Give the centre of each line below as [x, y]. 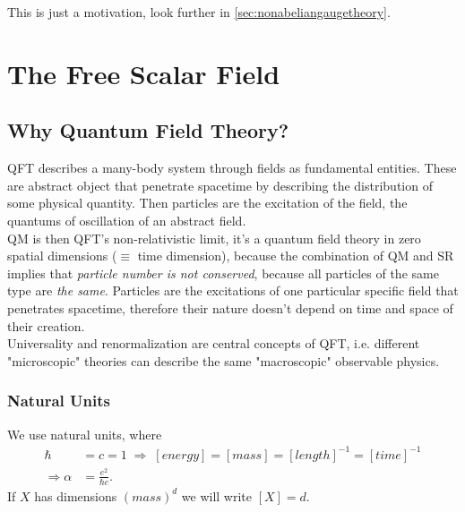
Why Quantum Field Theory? [148, 130]
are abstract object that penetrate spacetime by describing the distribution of [220, 185]
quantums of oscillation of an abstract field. [127, 220]
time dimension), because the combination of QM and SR [296, 256]
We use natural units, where [85, 434]
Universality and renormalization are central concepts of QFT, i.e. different [214, 343]
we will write [217, 495]
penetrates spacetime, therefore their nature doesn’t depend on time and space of [230, 307]
